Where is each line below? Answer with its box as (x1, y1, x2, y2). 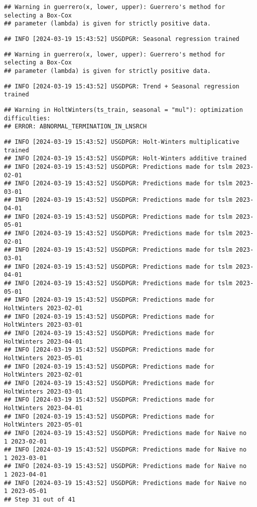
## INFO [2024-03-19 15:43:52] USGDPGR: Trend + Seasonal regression (4, 82, 240, 90)
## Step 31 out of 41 (4, 496, 76, 504)
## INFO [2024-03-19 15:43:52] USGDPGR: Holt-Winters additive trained (4, 155, 247, 162)
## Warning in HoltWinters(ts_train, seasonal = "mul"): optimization (4, 106, 243, 113)
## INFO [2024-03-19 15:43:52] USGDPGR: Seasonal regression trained (4, 35, 240, 42)
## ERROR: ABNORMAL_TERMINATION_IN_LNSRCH (4, 123, 147, 130)
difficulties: (4, 114, 51, 122)
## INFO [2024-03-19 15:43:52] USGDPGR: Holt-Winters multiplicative (4, 138, 240, 145)
